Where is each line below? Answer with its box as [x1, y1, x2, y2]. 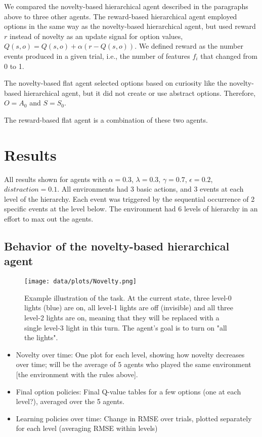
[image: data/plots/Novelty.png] [24, 278, 137, 285]
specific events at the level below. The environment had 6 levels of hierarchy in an [4, 203, 258, 214]
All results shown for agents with [4, 173, 106, 184]
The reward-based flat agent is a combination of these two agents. [4, 114, 208, 125]
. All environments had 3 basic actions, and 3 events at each [57, 184, 244, 194]
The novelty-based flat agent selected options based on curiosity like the [4, 78, 227, 88]
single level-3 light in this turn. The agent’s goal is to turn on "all [24, 322, 227, 333]
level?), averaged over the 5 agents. [16, 396, 124, 407]
